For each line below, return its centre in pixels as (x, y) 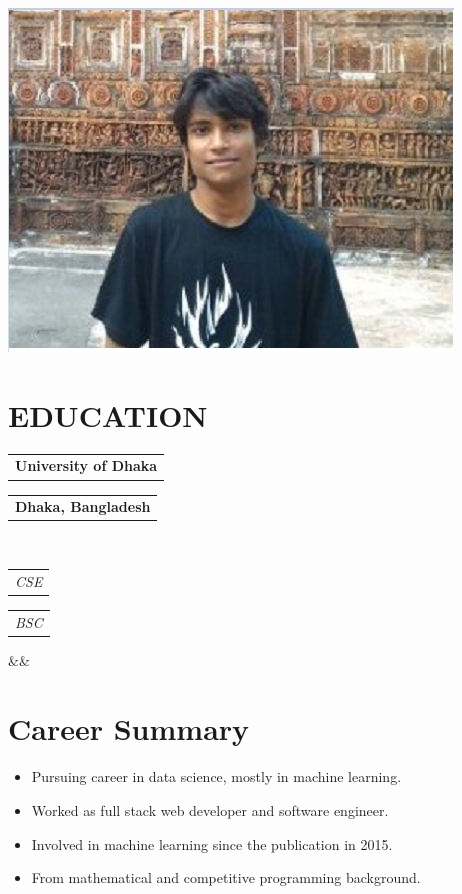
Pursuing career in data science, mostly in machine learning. (216, 776)
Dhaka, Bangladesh (83, 506)
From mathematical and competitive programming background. (226, 877)
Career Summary (129, 728)
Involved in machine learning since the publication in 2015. (212, 843)
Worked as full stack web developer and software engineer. (210, 810)
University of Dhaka (86, 465)
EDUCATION (108, 414)
